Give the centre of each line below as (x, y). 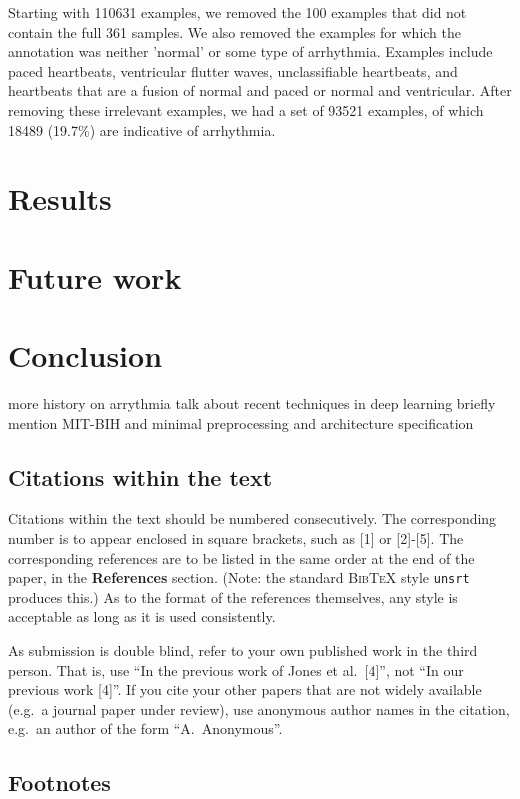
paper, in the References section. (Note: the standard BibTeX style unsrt (239, 577)
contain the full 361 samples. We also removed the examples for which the (235, 31)
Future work (95, 276)
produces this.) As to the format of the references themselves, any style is (233, 596)
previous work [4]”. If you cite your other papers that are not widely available (245, 689)
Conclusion (85, 355)
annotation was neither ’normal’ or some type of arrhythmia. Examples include (250, 51)
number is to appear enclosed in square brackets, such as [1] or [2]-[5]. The (236, 538)
